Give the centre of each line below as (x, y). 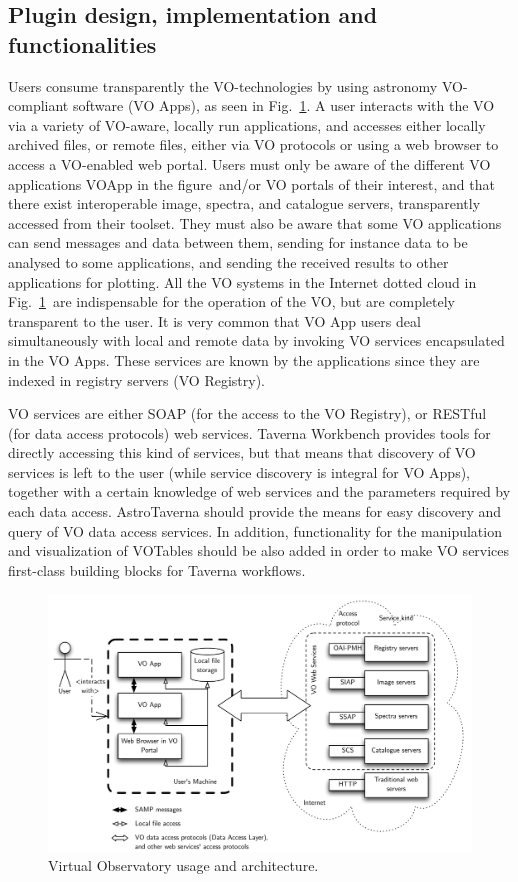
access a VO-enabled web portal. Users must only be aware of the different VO (249, 163)
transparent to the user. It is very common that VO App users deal (214, 320)
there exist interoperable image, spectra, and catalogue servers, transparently (244, 203)
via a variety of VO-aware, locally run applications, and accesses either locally (247, 124)
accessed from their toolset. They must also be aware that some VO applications (255, 222)
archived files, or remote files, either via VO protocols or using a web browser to (253, 144)
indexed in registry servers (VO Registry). (136, 379)
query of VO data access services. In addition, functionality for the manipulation (255, 530)
